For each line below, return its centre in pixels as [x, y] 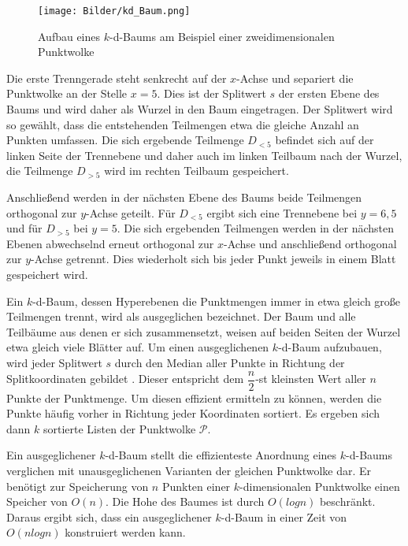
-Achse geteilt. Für [131, 212]
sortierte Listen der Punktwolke [119, 428]
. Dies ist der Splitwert [211, 93]
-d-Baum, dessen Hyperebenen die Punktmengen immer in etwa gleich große [217, 301]
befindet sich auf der [325, 140]
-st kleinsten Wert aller [311, 378]
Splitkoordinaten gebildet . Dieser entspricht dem [125, 378]
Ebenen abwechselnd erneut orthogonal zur [110, 243]
